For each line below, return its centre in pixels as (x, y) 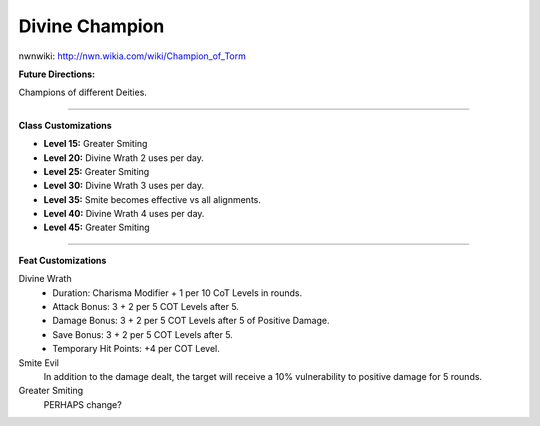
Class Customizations (65, 125)
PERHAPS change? (82, 404)
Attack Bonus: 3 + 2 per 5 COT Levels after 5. (146, 307)
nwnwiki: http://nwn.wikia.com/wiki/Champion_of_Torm (132, 56)
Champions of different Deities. (82, 92)
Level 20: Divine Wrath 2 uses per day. (123, 157)
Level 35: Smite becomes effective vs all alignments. (152, 199)
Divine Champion (91, 26)
